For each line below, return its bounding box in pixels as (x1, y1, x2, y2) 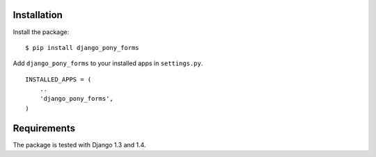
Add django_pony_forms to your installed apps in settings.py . (13, 59, 203, 67)
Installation (13, 9, 63, 21)
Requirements (13, 122, 76, 134)
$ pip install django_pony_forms (25, 44, 139, 51)
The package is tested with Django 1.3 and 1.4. (13, 140, 146, 149)
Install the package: (13, 28, 70, 36)
